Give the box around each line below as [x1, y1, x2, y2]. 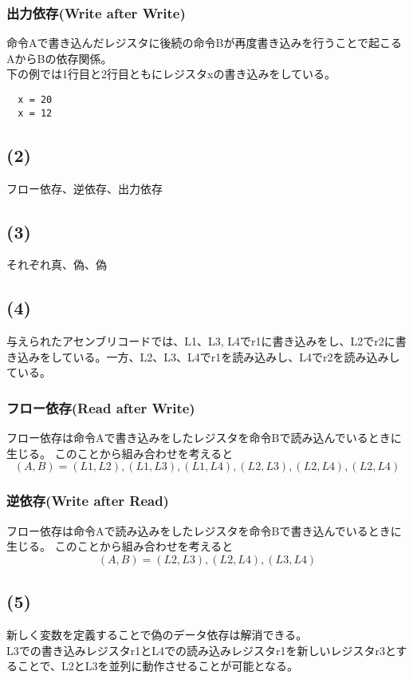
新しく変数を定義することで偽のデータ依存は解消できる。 [6, 626, 308, 642]
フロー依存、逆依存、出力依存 [6, 180, 163, 196]
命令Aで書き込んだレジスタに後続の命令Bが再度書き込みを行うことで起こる [6, 34, 402, 51]
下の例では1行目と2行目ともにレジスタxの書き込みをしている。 [6, 65, 336, 82]
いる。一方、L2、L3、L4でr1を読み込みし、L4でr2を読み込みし [73, 348, 400, 365]
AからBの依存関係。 [6, 49, 112, 66]
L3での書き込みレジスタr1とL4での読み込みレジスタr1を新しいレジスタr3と [6, 641, 396, 658]
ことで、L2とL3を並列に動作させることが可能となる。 [17, 657, 299, 674]
